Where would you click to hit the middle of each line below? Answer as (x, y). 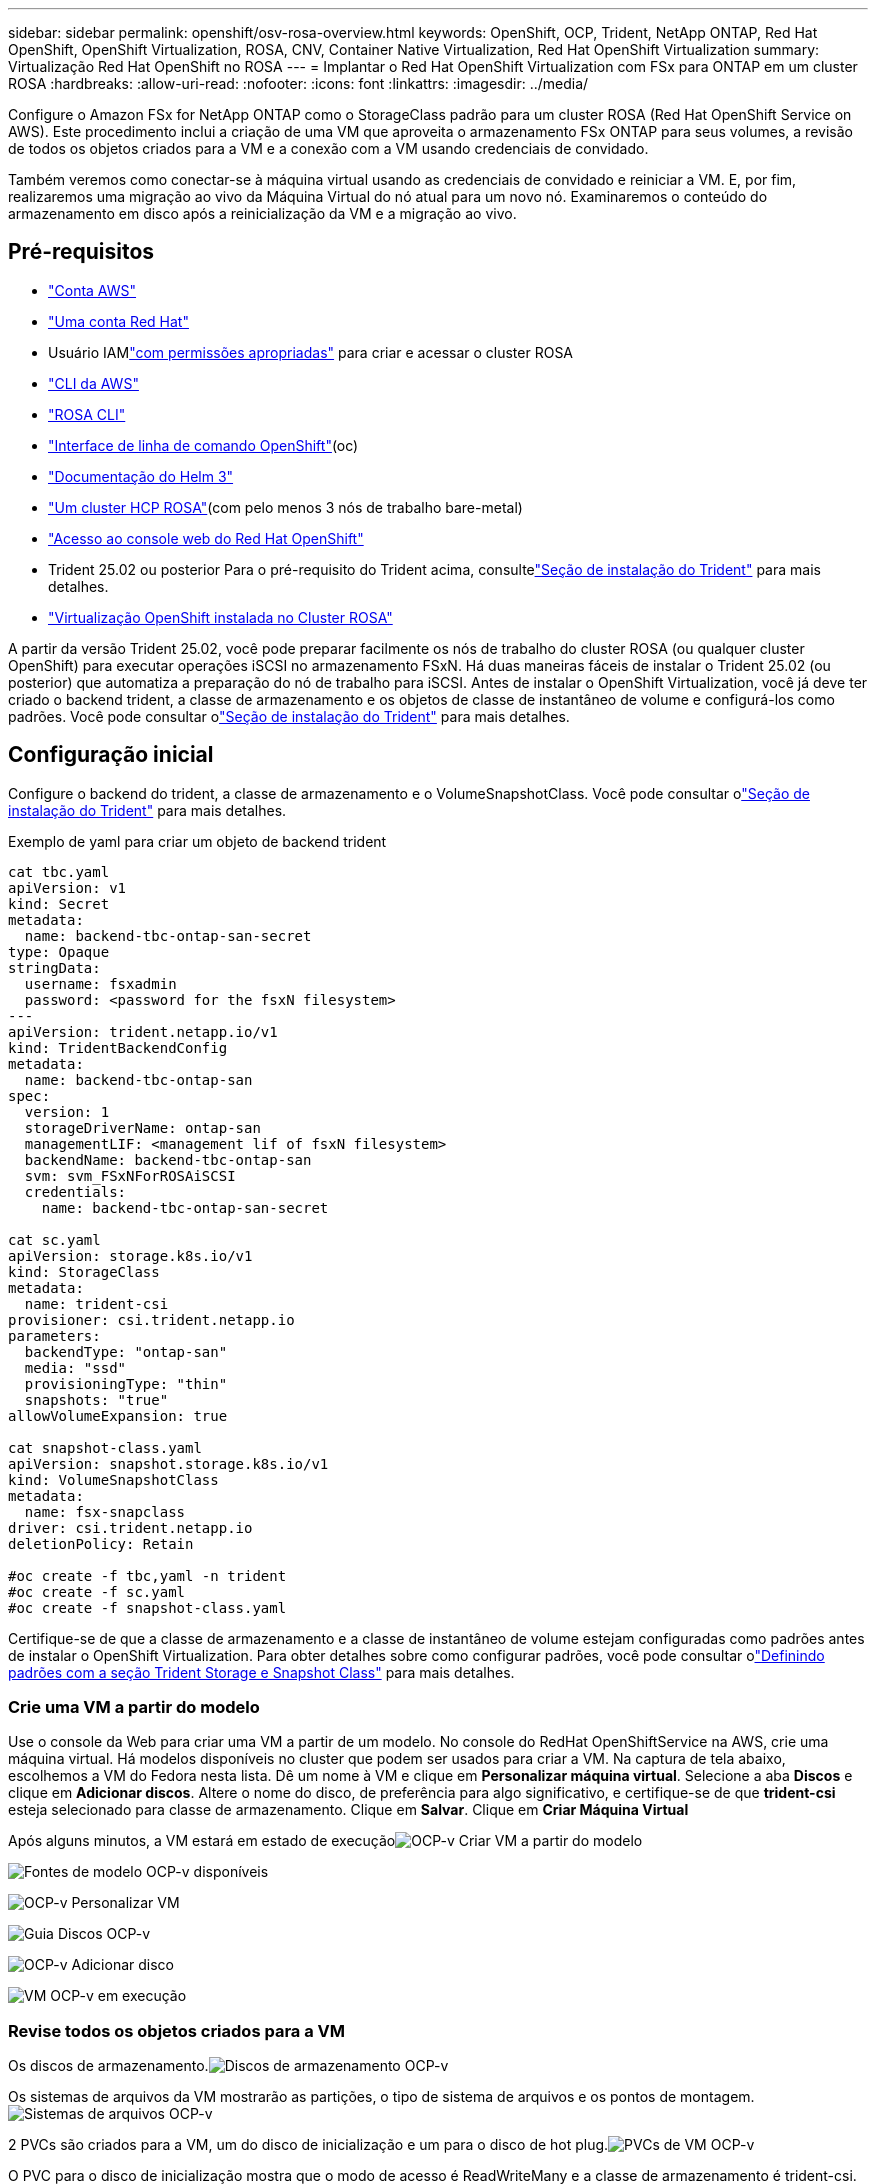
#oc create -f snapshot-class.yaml (147, 1607)
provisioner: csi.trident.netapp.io (151, 1319)
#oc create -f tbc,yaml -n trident (147, 1575)
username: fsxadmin (100, 983)
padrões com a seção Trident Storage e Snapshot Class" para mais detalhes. (261, 1672)
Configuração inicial (111, 755)
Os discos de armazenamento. (108, 2066)
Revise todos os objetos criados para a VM (177, 2030)
